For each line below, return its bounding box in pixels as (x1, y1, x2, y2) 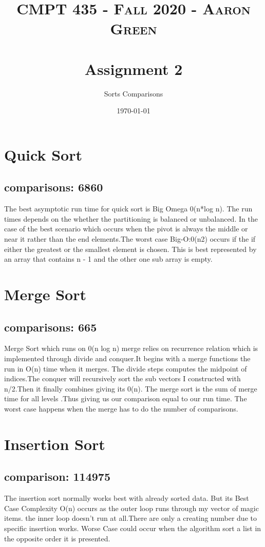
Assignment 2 (84, 58, 183, 79)
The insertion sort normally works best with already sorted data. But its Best (4, 493, 249, 503)
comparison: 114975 (4, 468, 110, 484)
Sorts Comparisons (104, 88, 163, 99)
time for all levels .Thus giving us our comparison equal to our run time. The (4, 393, 247, 404)
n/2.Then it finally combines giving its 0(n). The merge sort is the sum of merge (4, 383, 257, 394)
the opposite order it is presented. (4, 533, 110, 543)
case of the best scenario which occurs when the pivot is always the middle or (4, 223, 248, 234)
